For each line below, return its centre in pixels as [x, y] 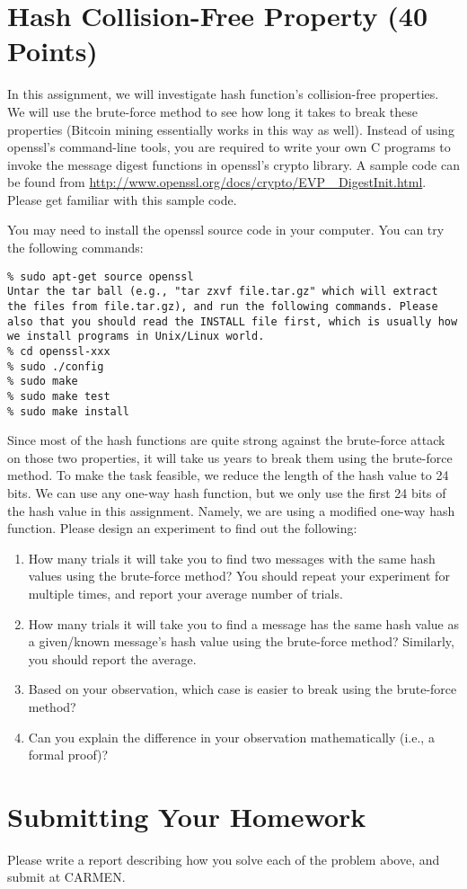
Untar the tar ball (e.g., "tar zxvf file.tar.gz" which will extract [223, 292]
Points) [53, 51]
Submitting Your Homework [187, 816]
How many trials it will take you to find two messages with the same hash [232, 558]
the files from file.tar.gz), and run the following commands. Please [223, 306]
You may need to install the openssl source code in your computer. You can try [226, 230]
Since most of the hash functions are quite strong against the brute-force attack [226, 440]
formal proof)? [68, 755]
